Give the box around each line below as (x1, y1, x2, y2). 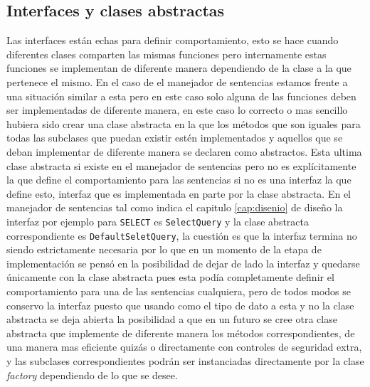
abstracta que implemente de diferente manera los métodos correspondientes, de (6, 325, 355, 340)
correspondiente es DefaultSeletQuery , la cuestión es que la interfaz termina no (6, 228, 357, 243)
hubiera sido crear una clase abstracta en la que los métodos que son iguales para (6, 116, 361, 131)
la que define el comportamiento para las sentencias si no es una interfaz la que (6, 172, 351, 187)
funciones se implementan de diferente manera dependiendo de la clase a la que (6, 60, 351, 75)
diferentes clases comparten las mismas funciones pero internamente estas (6, 46, 327, 61)
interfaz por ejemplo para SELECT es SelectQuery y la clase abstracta (6, 213, 310, 228)
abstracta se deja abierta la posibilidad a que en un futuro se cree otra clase (6, 312, 337, 327)
